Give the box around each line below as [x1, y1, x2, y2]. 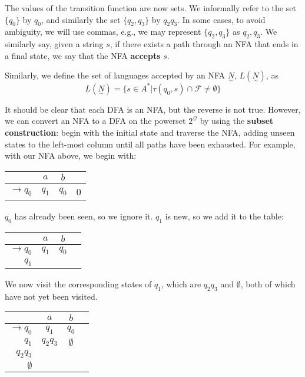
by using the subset [200, 114, 274, 127]
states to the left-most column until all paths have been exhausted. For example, [5, 137, 296, 150]
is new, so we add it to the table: [165, 209, 284, 222]
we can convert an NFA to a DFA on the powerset [5, 114, 186, 127]
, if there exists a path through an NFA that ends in [110, 38, 299, 50]
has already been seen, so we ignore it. [14, 209, 153, 222]
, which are [161, 278, 201, 290]
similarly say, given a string [5, 38, 104, 50]
